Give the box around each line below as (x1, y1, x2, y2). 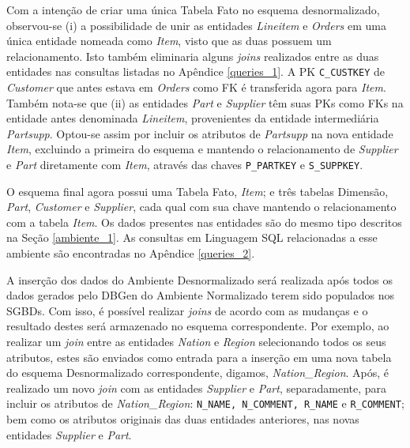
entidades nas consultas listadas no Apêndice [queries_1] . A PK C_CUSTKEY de (6, 63, 386, 80)
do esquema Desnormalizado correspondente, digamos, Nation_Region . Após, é (6, 364, 389, 381)
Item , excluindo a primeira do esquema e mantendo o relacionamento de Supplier (6, 141, 398, 157)
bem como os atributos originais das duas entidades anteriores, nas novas (6, 411, 359, 427)
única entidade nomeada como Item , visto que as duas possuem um (6, 32, 332, 49)
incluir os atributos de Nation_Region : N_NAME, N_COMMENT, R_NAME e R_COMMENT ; (6, 395, 404, 412)
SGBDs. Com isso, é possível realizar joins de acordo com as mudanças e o (6, 302, 368, 318)
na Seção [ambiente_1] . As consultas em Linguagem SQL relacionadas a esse (6, 229, 378, 246)
